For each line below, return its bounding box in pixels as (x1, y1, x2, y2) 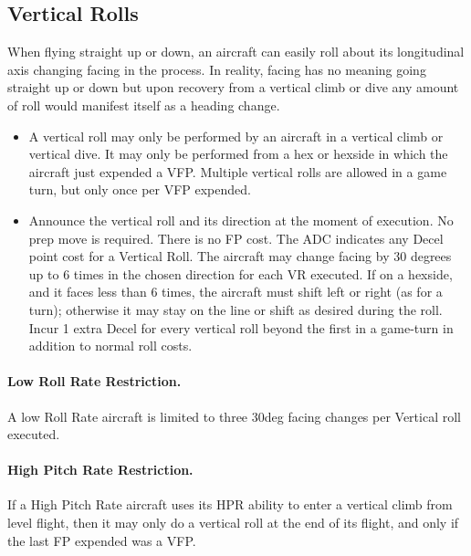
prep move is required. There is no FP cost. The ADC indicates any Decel (28, 228, 444, 247)
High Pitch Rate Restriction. (7, 460, 194, 479)
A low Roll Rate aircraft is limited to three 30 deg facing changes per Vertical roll (7, 406, 461, 425)
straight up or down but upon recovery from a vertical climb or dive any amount (7, 78, 459, 97)
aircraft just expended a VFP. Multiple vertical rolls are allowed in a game (28, 162, 447, 181)
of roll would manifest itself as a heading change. (7, 95, 280, 114)
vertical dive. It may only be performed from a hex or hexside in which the (28, 144, 448, 163)
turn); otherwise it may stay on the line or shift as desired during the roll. (28, 299, 443, 319)
